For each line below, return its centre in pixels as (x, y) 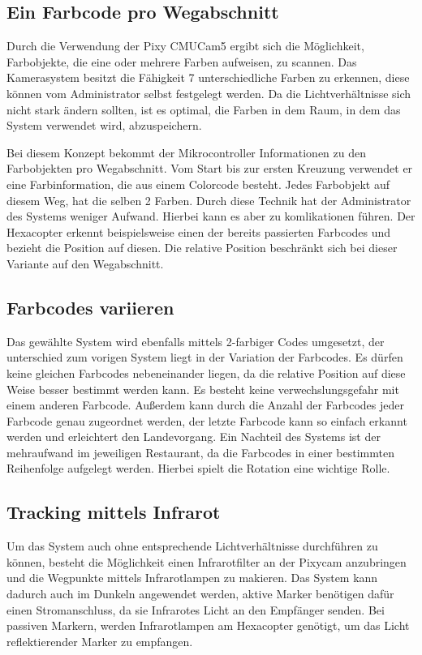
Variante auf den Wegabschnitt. (85, 263)
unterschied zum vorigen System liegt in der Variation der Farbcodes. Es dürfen (205, 357)
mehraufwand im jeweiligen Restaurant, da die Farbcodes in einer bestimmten (200, 452)
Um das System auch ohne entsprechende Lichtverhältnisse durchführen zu (192, 546)
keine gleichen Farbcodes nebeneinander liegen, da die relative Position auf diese (206, 372)
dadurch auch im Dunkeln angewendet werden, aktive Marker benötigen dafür (200, 594)
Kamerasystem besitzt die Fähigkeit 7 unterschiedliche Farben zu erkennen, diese (208, 77)
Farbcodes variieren (90, 307)
